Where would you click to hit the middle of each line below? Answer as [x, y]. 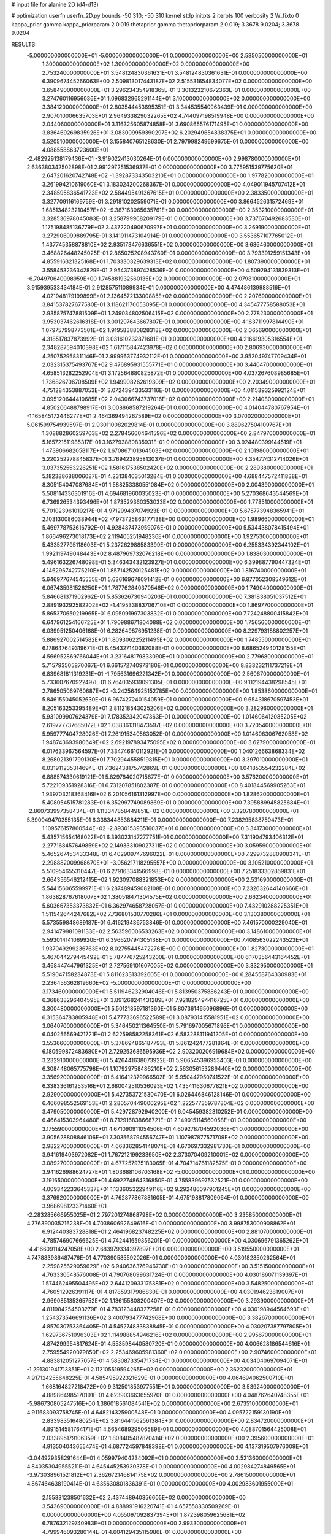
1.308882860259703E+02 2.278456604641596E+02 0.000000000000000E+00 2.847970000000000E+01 [179, 433]
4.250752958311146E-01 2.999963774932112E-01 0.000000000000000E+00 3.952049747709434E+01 [174, 356]
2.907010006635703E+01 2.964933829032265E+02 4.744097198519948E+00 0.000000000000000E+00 [178, 115]
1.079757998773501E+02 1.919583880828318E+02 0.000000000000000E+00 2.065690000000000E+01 [177, 330]
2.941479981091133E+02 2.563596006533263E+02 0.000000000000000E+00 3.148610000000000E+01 [177, 931]
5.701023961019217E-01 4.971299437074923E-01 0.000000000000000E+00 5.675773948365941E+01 [173, 511]
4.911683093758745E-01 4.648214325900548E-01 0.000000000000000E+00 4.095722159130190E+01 [159, 1412]
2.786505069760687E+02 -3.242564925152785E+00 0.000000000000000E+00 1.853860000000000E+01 [180, 691]
